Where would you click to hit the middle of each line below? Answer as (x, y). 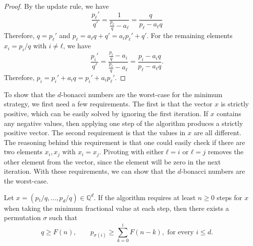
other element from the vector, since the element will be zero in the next (112, 161)
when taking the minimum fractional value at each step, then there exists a (116, 208)
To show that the (30, 94)
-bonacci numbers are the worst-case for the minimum (142, 94)
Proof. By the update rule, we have (56, 6)
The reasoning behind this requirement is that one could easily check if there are (125, 142)
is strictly (235, 104)
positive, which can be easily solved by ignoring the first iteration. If (106, 113)
